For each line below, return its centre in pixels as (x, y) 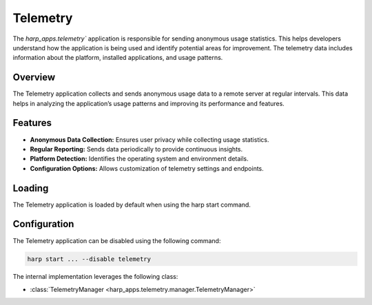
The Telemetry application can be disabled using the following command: (117, 240)
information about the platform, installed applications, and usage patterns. (118, 58)
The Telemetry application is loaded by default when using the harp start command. (132, 204)
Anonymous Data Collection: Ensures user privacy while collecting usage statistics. (149, 139)
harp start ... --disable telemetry (89, 259)
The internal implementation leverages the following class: (95, 277)
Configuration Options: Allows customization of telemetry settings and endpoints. (147, 168)
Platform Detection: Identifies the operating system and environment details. (139, 159)
